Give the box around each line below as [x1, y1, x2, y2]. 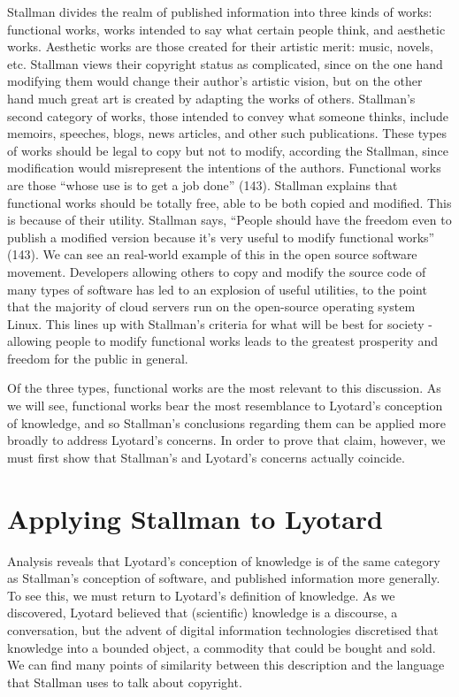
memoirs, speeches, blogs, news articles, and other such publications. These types [7, 124, 448, 142]
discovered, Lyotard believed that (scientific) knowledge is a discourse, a [7, 603, 398, 622]
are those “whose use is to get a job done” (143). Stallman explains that [7, 175, 398, 194]
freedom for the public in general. [7, 348, 188, 367]
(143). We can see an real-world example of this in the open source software [7, 245, 417, 264]
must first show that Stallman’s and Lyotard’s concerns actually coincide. [7, 448, 405, 466]
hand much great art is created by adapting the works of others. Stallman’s [7, 88, 416, 107]
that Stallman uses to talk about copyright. [7, 672, 242, 691]
